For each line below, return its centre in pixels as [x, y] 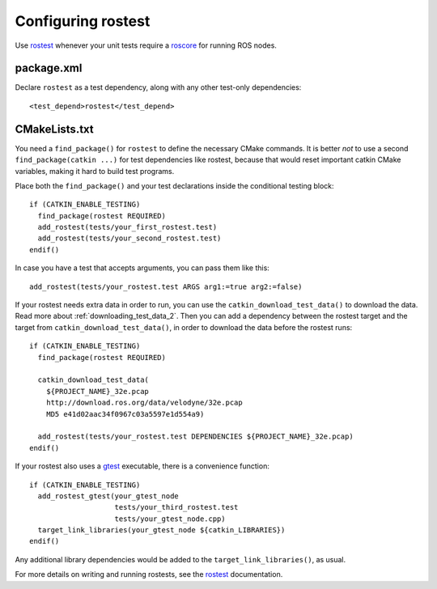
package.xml [49, 68]
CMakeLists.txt [55, 129]
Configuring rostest [83, 21]
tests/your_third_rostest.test [176, 507]
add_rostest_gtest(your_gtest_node [108, 496]
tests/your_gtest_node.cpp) [170, 519]
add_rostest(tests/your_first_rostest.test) [127, 227]
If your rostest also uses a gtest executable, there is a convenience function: [142, 466]
